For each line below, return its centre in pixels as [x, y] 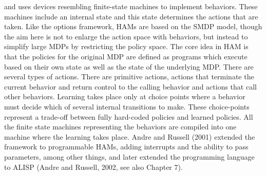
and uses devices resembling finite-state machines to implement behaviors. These [131, 6]
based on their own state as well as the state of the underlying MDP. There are [129, 66]
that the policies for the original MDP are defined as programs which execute [126, 56]
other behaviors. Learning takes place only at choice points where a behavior [125, 96]
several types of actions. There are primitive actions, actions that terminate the [129, 76]
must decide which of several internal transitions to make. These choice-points [127, 106]
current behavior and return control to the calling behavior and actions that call [130, 86]
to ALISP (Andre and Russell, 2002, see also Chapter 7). [93, 167]
